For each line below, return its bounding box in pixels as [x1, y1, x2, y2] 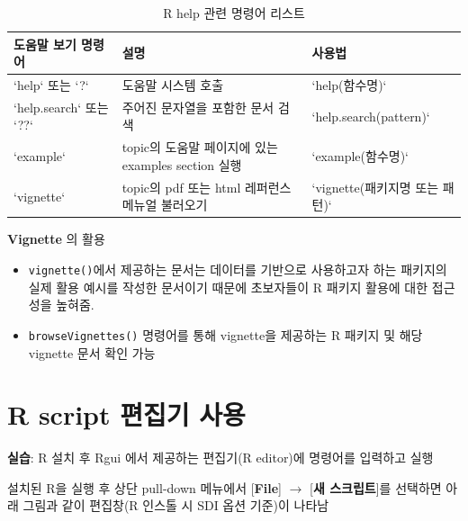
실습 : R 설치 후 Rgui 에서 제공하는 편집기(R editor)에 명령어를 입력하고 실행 [7, 448, 434, 467]
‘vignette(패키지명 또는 [311, 177, 439, 196]
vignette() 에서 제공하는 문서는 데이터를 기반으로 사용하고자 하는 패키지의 [28, 260, 447, 279]
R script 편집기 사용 [7, 396, 246, 433]
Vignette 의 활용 [7, 229, 105, 248]
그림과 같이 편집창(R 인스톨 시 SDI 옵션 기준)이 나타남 [22, 496, 329, 515]
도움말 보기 [13, 34, 76, 53]
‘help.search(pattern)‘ [311, 106, 430, 125]
